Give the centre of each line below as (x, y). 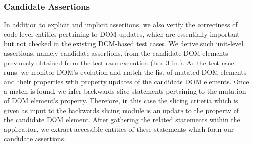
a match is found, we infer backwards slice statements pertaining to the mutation (125, 91)
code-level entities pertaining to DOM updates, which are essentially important (122, 34)
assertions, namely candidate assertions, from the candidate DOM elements (116, 53)
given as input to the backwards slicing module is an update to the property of (122, 110)
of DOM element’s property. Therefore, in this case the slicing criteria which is (121, 100)
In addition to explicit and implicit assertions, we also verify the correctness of (121, 24)
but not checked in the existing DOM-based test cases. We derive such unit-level (124, 43)
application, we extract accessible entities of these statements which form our (119, 129)
